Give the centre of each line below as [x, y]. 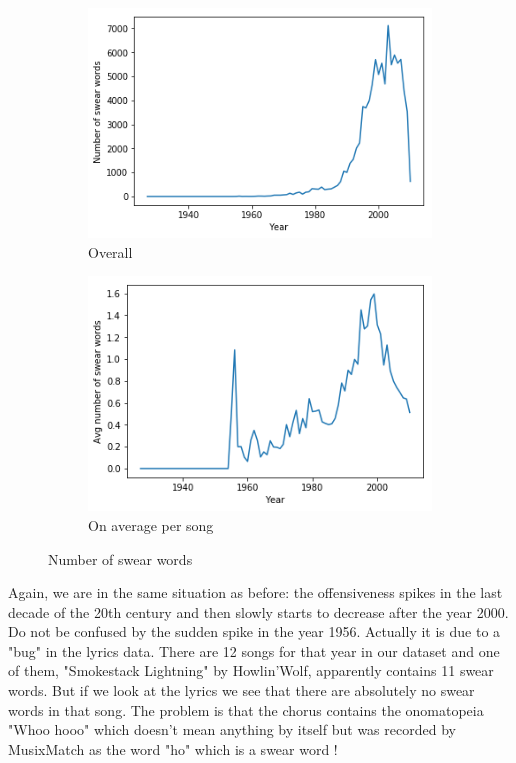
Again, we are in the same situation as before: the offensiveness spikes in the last [255, 592]
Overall [110, 251]
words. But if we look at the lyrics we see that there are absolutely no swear [241, 690]
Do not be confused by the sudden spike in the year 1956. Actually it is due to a [254, 631]
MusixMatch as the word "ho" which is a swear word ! [173, 748]
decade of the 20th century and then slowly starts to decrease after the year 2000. [258, 611]
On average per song [151, 524]
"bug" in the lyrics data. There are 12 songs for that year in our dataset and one [254, 650]
